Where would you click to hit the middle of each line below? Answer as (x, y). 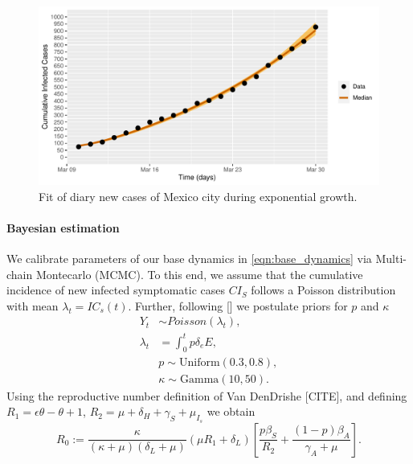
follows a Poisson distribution (323, 290)
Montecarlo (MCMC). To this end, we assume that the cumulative (199, 274)
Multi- (391, 258)
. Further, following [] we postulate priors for (238, 305)
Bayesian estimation (63, 227)
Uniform (199, 362)
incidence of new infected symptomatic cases (116, 290)
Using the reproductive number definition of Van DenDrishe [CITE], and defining (207, 395)
